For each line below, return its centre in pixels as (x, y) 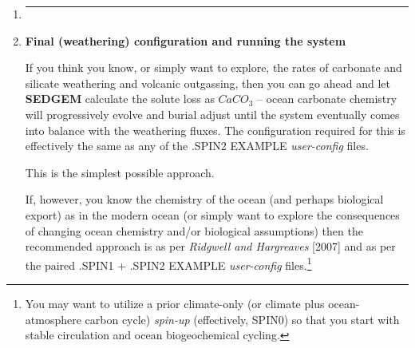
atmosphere (53, 319)
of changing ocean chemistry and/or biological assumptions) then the (194, 230)
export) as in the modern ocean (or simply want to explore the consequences (212, 214)
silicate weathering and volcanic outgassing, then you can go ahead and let (208, 83)
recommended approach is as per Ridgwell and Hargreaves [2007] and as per (210, 246)
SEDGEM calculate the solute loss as (120, 99)
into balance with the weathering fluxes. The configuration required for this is (215, 130)
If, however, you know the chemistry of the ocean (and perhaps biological (204, 199)
